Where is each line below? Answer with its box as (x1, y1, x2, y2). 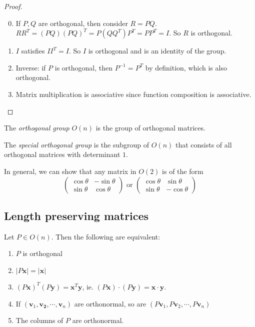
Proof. (4, 1, 22, 11)
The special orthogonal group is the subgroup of (4, 139, 149, 149)
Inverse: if (15, 62, 46, 72)
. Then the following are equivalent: (51, 231, 160, 241)
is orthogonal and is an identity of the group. (88, 45, 226, 56)
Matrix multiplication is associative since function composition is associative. (15, 88, 251, 99)
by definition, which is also (145, 62, 227, 72)
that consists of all (175, 139, 232, 149)
